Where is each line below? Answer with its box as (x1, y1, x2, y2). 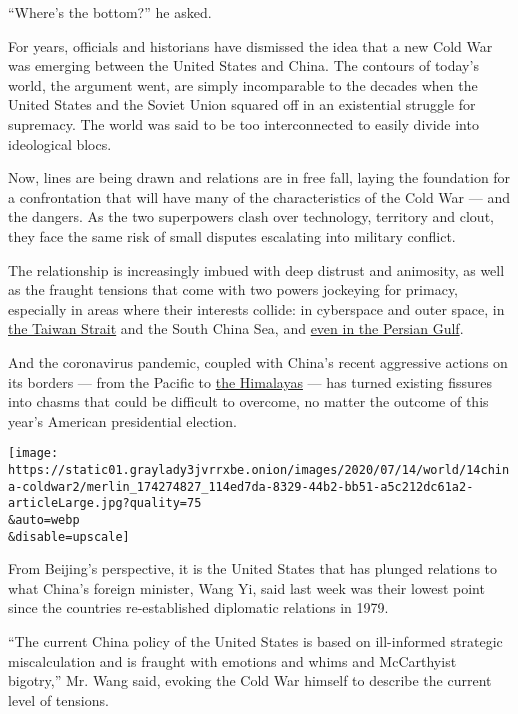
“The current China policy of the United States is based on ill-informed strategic (8, 631, 503, 651)
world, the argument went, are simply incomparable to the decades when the (8, 74, 478, 95)
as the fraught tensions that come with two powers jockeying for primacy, (8, 279, 459, 300)
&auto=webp (8, 512, 80, 527)
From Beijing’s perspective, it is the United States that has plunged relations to (8, 558, 498, 579)
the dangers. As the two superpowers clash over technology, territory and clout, (8, 206, 494, 227)
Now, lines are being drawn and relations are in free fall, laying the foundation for (8, 167, 511, 188)
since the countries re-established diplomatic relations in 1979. (8, 597, 389, 618)
